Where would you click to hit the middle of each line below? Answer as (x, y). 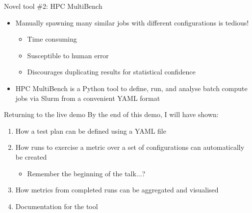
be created (31, 156)
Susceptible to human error (68, 55)
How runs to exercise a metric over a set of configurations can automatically (130, 147)
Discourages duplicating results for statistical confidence (111, 72)
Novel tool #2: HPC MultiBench (53, 6)
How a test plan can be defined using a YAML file (91, 130)
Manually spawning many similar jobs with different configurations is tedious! (132, 22)
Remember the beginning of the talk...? (86, 173)
